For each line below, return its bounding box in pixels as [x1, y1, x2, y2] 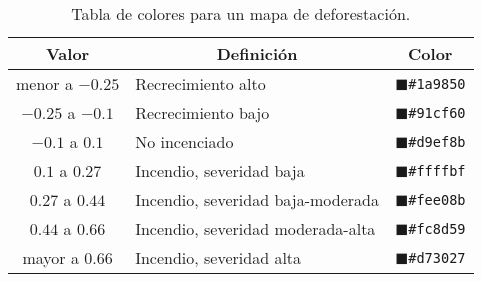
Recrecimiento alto [135, 72, 266, 95]
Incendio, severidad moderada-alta [135, 217, 376, 240]
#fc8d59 [408, 220, 466, 237]
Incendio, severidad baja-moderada [135, 188, 379, 211]
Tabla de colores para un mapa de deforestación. [71, 2, 411, 25]
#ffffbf [408, 162, 466, 179]
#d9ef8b [408, 133, 466, 150]
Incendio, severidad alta [135, 246, 302, 269]
